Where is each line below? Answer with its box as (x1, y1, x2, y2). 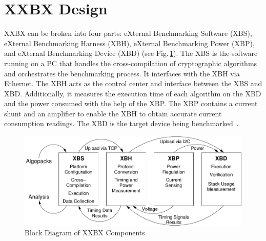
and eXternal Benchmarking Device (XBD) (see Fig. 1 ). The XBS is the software (4, 48, 258, 58)
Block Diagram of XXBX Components (25, 227, 145, 238)
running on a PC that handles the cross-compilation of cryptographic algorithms (4, 57, 257, 68)
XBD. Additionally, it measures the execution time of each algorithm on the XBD (4, 88, 261, 98)
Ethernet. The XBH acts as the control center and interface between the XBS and (4, 78, 262, 89)
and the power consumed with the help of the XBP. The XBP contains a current (4, 98, 258, 109)
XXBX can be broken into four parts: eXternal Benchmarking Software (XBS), (4, 28, 252, 38)
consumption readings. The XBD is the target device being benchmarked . (4, 118, 239, 129)
